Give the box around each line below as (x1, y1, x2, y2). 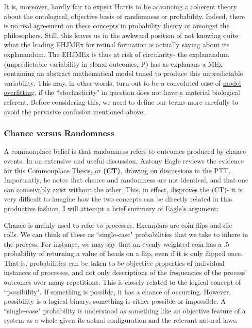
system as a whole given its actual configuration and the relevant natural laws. (4, 315, 238, 325)
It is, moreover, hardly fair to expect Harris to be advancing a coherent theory (4, 1, 237, 11)
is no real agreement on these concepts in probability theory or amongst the (4, 20, 230, 31)
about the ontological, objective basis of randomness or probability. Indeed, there (4, 11, 245, 21)
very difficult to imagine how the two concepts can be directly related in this (4, 194, 232, 204)
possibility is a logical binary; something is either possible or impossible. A (4, 296, 226, 306)
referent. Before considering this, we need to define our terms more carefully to (4, 96, 238, 107)
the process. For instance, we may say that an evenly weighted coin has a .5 (4, 238, 229, 249)
